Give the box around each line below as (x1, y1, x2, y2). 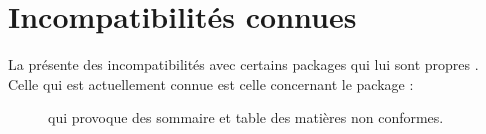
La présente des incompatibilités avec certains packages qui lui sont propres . (8, 54, 479, 75)
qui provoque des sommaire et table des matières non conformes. (48, 107, 444, 128)
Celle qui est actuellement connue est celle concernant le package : (8, 73, 414, 94)
